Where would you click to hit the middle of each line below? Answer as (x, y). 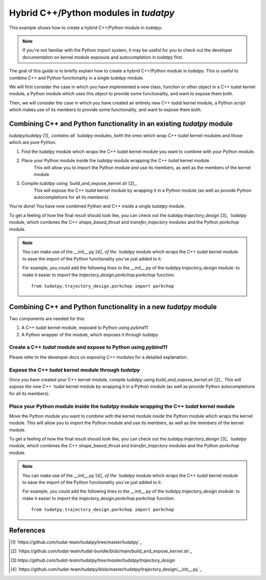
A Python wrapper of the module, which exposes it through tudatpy (90, 334)
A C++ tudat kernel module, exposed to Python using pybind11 (85, 327)
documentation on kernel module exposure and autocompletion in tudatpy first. (103, 57)
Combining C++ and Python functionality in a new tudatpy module (113, 307)
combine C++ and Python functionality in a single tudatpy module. (76, 78)
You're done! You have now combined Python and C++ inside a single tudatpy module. (97, 206)
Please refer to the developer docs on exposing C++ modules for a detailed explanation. (99, 357)
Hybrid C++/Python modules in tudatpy (92, 13)
